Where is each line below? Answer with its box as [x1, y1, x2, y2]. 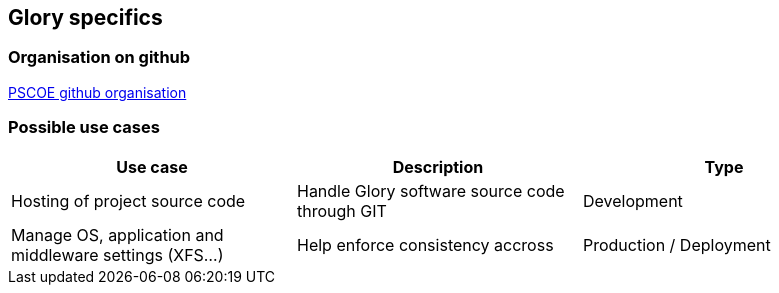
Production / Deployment [582, 234, 771, 255]
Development [582, 190, 683, 211]
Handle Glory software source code [296, 180, 565, 201]
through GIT [296, 200, 387, 221]
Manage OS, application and [11, 224, 224, 245]
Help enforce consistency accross [296, 234, 554, 255]
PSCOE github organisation [8, 83, 187, 101]
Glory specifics [8, 5, 163, 30]
